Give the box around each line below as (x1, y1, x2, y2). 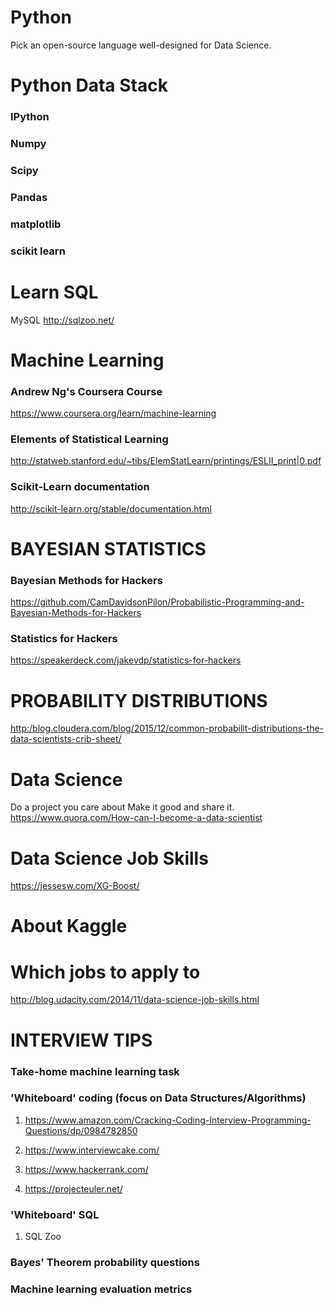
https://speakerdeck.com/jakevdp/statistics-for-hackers (10, 654, 242, 666)
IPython (10, 110, 50, 124)
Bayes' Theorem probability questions (10, 1256, 200, 1270)
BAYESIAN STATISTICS (10, 537, 207, 560)
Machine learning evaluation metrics (10, 1282, 193, 1296)
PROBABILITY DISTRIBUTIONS (10, 689, 268, 712)
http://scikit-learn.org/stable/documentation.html (10, 502, 212, 515)
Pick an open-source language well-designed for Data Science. (10, 39, 272, 51)
